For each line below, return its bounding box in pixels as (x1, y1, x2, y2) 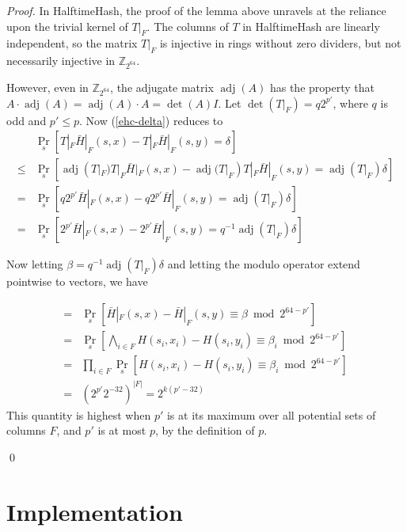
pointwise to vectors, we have (6, 273, 148, 290)
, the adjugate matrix (110, 78, 214, 95)
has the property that (269, 78, 375, 95)
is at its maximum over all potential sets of (166, 406, 376, 423)
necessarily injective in (6, 52, 116, 69)
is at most (97, 422, 146, 439)
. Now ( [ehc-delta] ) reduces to (78, 112, 223, 128)
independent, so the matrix (6, 35, 138, 51)
